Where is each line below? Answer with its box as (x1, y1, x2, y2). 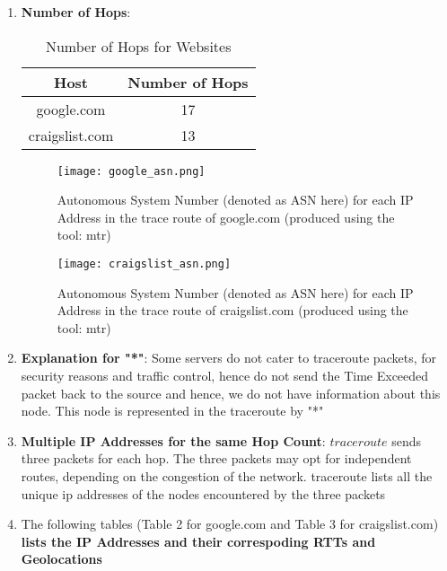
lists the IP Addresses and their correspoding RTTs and (21, 531, 376, 550)
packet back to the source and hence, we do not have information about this (21, 383, 441, 402)
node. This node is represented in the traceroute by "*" (21, 401, 324, 420)
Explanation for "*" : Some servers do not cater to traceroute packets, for (21, 348, 436, 367)
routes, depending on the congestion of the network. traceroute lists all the (21, 467, 433, 486)
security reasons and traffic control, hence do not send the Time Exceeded (21, 366, 429, 385)
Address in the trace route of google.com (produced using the (57, 207, 395, 226)
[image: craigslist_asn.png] (57, 258, 232, 271)
